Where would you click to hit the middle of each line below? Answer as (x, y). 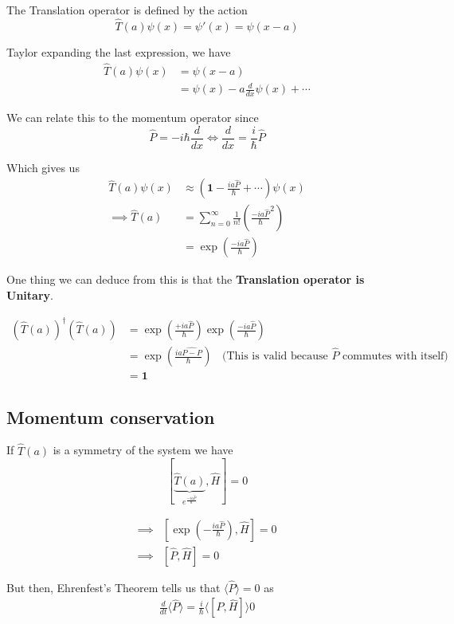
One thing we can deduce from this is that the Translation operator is (186, 279)
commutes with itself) (395, 357)
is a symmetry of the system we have (143, 450)
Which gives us (43, 167)
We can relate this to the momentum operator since (133, 118)
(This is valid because (275, 357)
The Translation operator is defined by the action (127, 10)
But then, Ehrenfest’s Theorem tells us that (113, 587)
